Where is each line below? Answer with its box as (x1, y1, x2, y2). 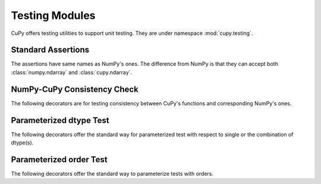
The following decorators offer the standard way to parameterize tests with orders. (11, 170, 214, 177)
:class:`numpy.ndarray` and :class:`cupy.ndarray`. (11, 69, 133, 76)
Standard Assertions (11, 45, 90, 55)
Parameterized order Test (11, 154, 108, 164)
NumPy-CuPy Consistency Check (11, 84, 139, 94)
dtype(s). (11, 139, 34, 146)
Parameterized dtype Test (11, 115, 109, 125)
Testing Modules (11, 9, 96, 22)
